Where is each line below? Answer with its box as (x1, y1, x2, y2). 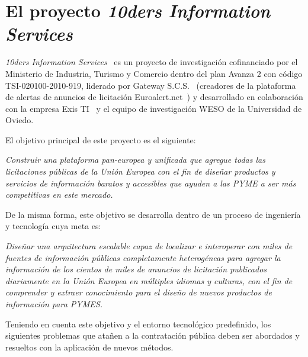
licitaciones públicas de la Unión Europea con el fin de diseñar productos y (5, 165, 275, 178)
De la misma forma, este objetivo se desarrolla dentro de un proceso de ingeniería (5, 208, 301, 220)
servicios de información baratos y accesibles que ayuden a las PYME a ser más (5, 176, 296, 189)
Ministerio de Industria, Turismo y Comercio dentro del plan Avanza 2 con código (5, 67, 303, 79)
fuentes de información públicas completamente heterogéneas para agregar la (5, 251, 281, 263)
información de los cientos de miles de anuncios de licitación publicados (5, 263, 267, 275)
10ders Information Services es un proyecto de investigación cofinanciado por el (5, 56, 298, 68)
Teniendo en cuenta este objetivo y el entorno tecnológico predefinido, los (5, 317, 271, 330)
